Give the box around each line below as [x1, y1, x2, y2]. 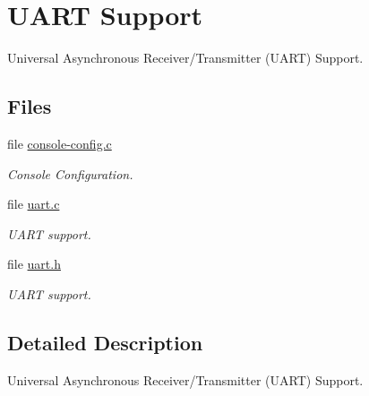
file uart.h [7, 254, 61, 273]
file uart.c [7, 194, 60, 213]
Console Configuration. [7, 164, 133, 183]
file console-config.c [7, 133, 112, 152]
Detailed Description [7, 328, 203, 356]
